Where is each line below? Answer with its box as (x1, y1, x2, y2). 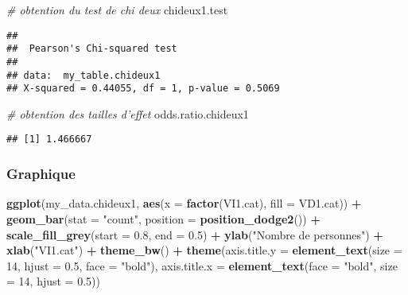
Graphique (6, 164, 76, 184)
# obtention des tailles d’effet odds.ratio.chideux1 (6, 105, 249, 122)
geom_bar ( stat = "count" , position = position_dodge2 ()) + (6, 210, 321, 227)
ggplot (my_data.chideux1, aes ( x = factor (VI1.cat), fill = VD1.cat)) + (6, 195, 362, 212)
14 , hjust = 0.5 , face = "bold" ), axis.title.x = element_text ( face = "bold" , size (6, 257, 398, 274)
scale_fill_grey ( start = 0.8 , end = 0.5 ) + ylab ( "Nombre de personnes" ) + (6, 226, 383, 243)
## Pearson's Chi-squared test (6, 43, 177, 55)
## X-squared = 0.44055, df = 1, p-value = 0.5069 (6, 83, 280, 95)
